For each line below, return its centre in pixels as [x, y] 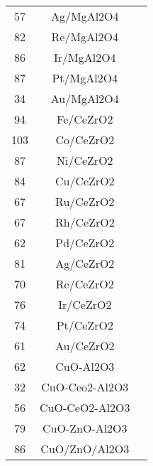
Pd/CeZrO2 [85, 243]
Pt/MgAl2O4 [85, 78]
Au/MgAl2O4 [85, 98]
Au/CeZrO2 [85, 346]
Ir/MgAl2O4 [85, 57]
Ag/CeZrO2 [85, 263]
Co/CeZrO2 [85, 140]
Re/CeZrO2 [85, 284]
